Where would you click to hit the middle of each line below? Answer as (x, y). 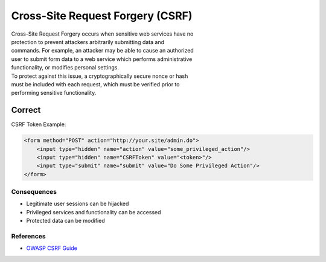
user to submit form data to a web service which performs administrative (102, 59)
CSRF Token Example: (39, 124)
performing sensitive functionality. (54, 93)
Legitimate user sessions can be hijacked (78, 204)
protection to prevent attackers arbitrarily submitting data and (88, 42)
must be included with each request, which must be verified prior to (95, 84)
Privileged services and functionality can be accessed (94, 212)
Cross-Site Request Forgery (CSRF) (102, 16)
